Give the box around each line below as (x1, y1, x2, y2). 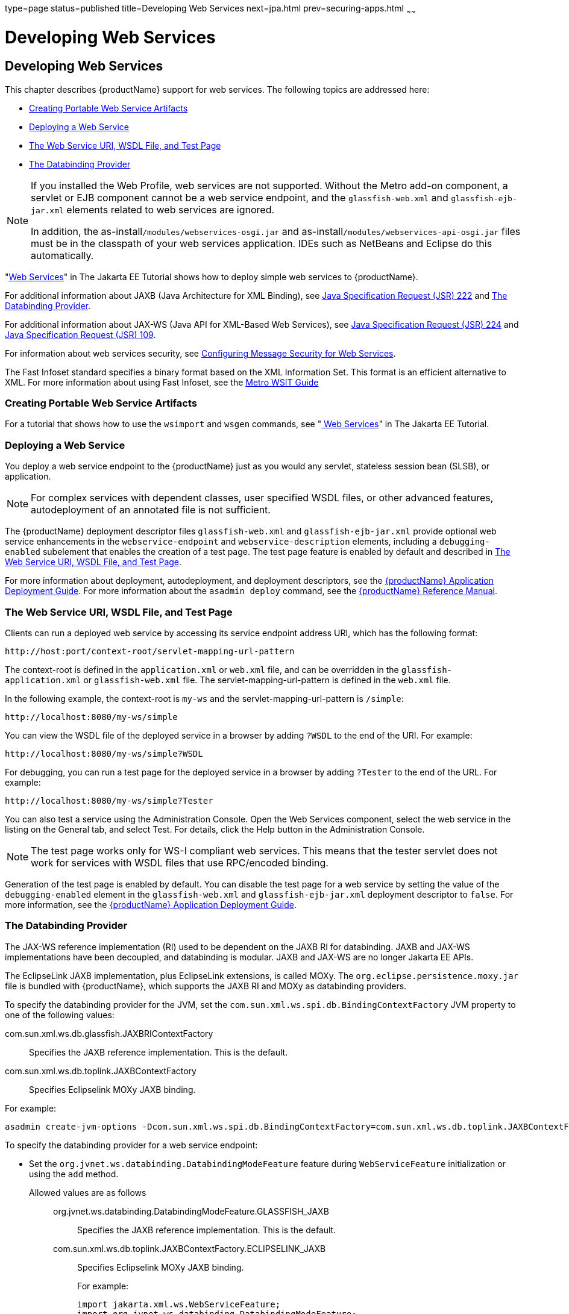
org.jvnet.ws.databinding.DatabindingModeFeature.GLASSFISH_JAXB (53, 1206, 329, 1216)
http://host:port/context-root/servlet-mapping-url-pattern (5, 646, 295, 656)
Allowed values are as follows (29, 1187, 146, 1198)
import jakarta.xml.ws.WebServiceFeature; (77, 1299, 281, 1309)
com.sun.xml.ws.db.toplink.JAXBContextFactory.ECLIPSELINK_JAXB (53, 1243, 326, 1254)
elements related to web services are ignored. (66, 203, 275, 216)
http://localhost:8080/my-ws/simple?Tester (5, 795, 213, 806)
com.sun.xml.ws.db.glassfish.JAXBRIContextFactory (5, 1028, 213, 1039)
